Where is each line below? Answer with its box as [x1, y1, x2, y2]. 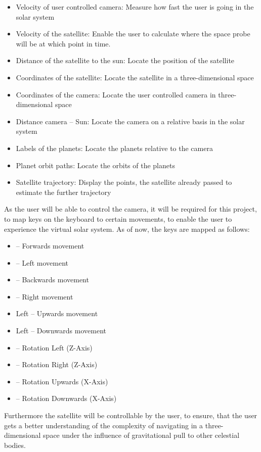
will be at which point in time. [16, 38, 111, 48]
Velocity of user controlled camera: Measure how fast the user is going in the [16, 2, 254, 12]
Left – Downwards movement [16, 325, 106, 336]
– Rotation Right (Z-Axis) [16, 359, 98, 370]
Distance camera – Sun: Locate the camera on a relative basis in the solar [16, 116, 245, 126]
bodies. [4, 439, 26, 450]
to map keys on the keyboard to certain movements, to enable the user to [4, 213, 232, 224]
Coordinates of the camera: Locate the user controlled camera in [16, 89, 216, 99]
